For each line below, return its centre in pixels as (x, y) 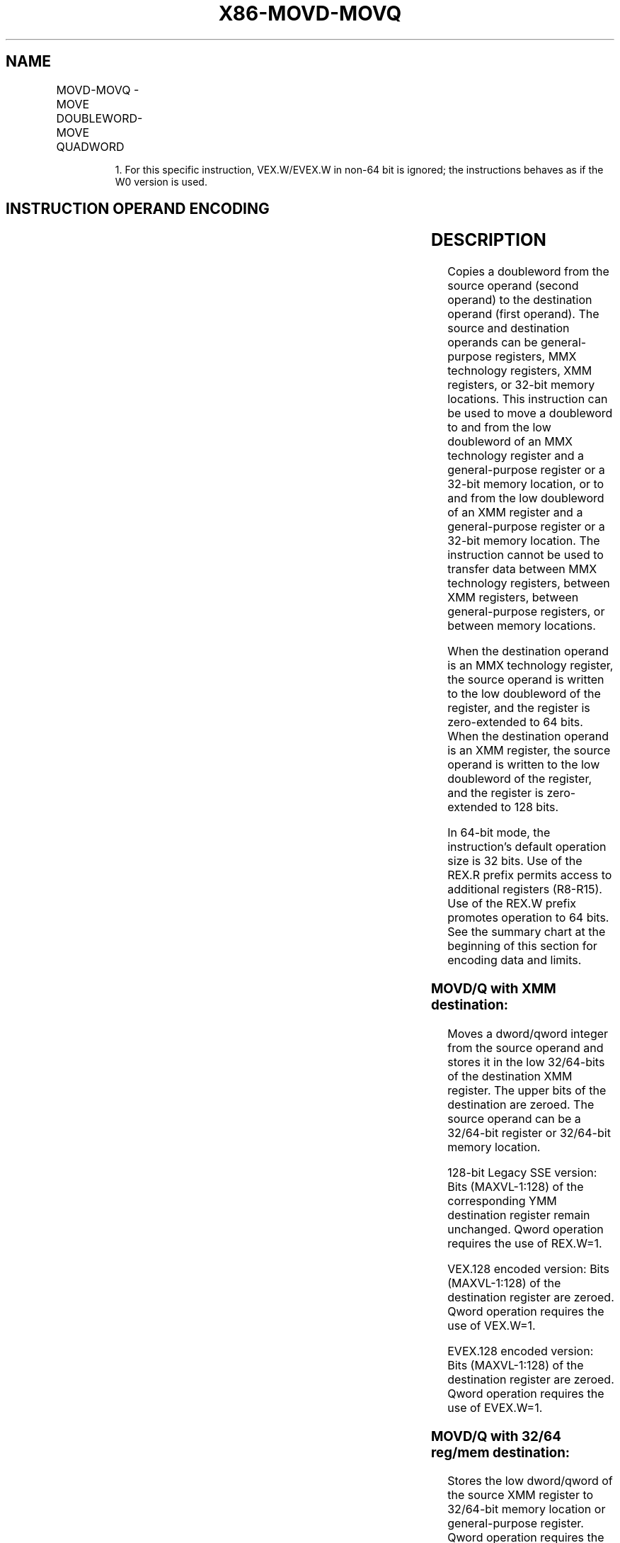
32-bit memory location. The (524, 541)
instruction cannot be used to (526, 555)
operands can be (493, 343)
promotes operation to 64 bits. (528, 918)
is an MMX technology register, (530, 666)
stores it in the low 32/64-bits (526, 1062)
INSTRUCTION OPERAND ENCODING (138, 209)
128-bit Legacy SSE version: (522, 1172)
